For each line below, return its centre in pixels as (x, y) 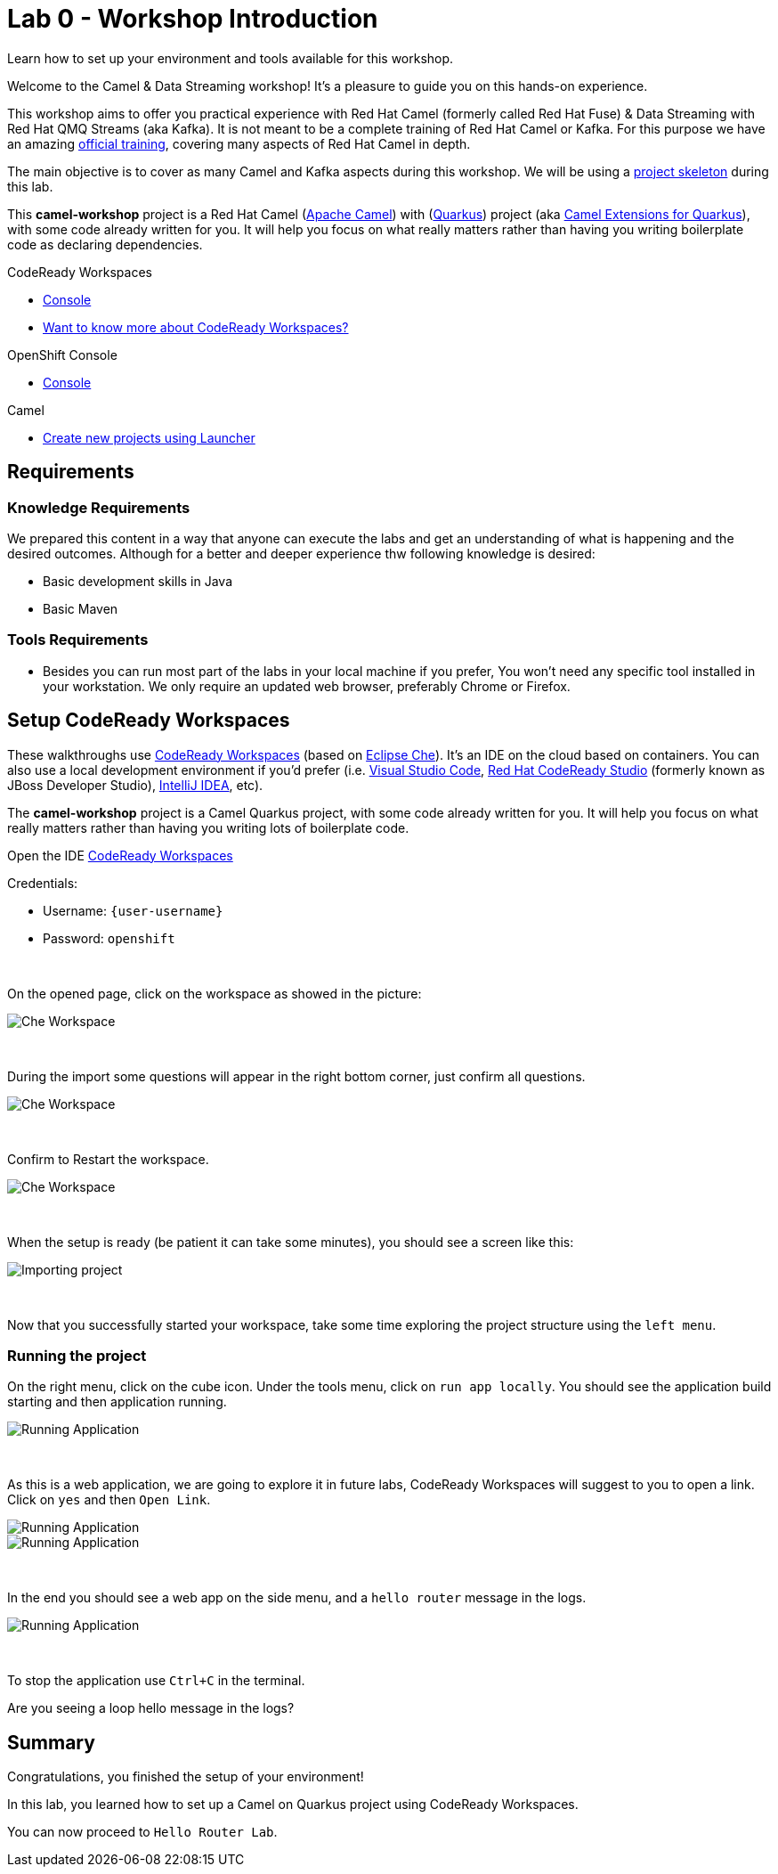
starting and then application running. (117, 1402)
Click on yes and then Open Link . (109, 1500)
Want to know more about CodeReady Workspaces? (196, 327)
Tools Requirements (78, 640)
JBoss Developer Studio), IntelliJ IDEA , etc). (135, 785)
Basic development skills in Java (138, 581)
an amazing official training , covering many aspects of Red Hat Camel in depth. (239, 143)
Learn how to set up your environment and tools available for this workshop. (231, 58)
